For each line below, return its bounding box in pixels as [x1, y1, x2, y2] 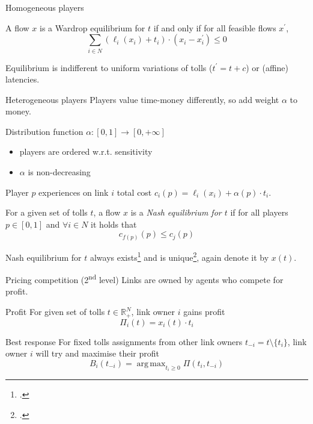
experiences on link [38, 185, 109, 198]
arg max [136, 359, 166, 368]
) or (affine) [246, 61, 289, 73]
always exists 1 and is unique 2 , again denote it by [90, 249, 269, 263]
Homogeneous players [5, 1, 84, 13]
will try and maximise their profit [35, 347, 159, 360]
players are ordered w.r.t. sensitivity [19, 145, 153, 158]
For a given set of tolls [5, 206, 88, 219]
